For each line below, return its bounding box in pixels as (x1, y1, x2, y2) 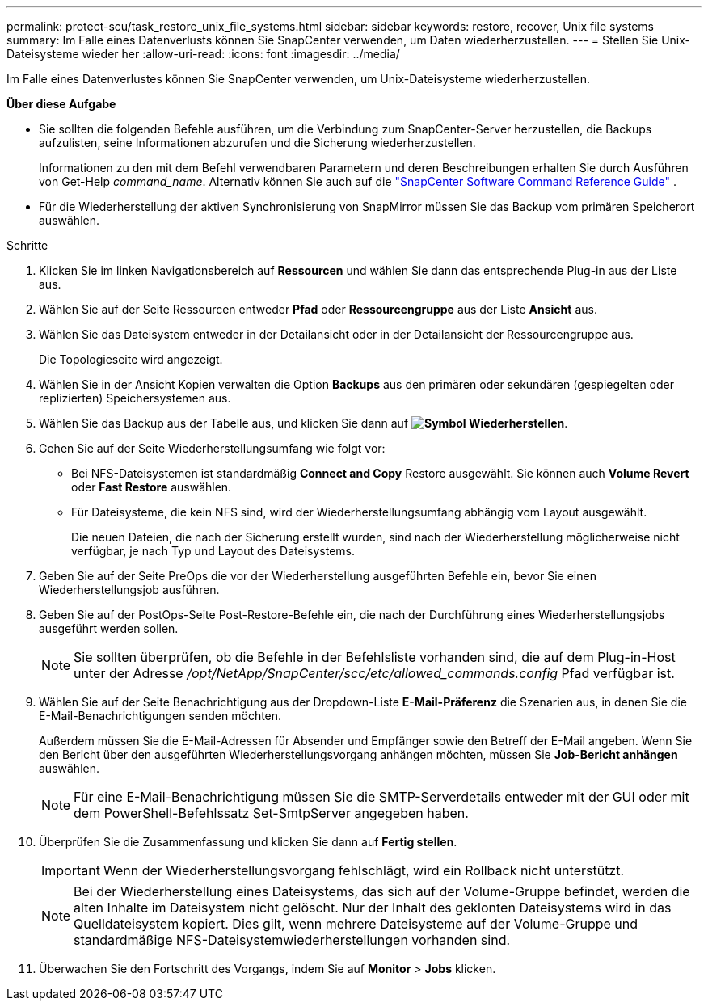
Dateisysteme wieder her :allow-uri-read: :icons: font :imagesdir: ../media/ (6, 47, 400, 61)
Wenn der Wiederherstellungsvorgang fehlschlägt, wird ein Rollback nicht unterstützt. (103, 862, 625, 878)
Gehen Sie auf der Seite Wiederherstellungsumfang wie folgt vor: (39, 441, 386, 455)
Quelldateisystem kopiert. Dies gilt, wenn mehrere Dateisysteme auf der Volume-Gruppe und (74, 916, 638, 932)
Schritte (6, 238, 48, 252)
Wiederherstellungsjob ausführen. (39, 583, 220, 596)
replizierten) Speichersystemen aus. (39, 391, 231, 405)
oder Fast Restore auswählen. (71, 480, 232, 494)
